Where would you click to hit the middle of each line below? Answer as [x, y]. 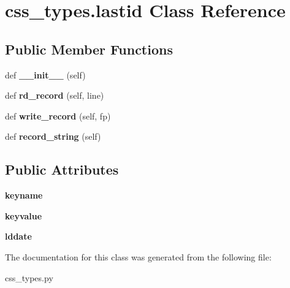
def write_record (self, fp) [58, 116]
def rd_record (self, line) [55, 95]
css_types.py [29, 277]
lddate [18, 236]
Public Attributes [62, 169]
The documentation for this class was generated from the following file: [138, 256]
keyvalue [24, 215]
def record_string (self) [53, 136]
